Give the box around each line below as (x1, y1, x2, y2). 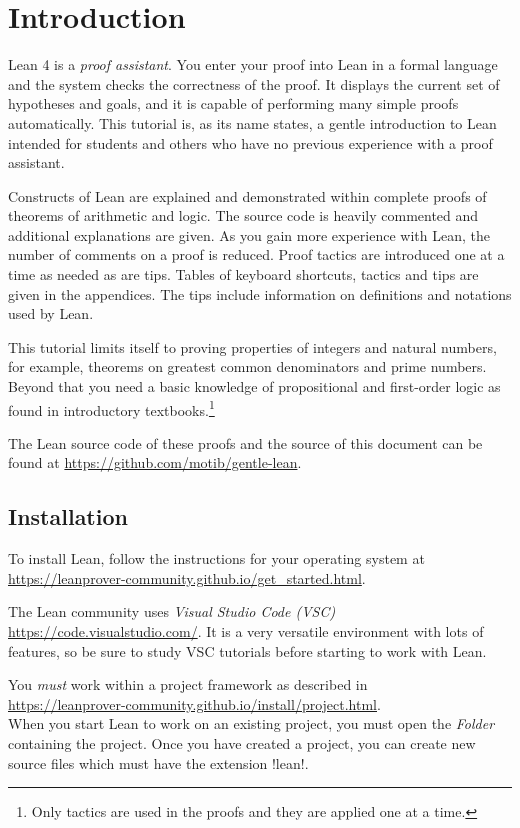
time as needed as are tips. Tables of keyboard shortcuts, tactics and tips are (8, 264, 479, 285)
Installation (8, 501, 128, 532)
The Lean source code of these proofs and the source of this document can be (8, 432, 483, 453)
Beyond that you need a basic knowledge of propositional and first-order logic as (8, 376, 501, 397)
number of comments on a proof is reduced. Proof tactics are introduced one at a (8, 244, 505, 265)
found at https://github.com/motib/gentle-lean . (8, 452, 302, 473)
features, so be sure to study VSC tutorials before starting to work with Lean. (8, 640, 487, 661)
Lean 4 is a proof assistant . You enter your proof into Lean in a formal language (8, 54, 498, 75)
